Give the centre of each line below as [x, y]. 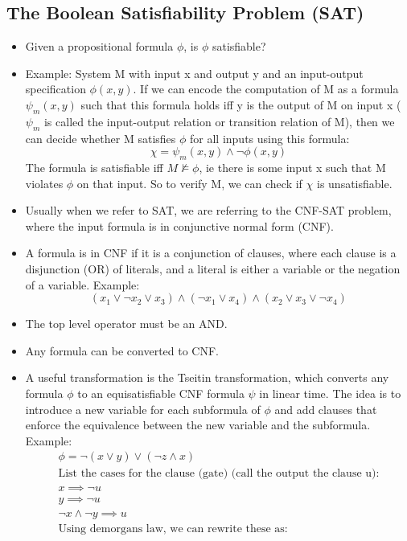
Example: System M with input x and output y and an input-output [194, 73]
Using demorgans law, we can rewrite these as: [173, 529]
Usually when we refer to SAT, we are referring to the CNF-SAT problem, [208, 210]
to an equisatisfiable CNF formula [161, 393]
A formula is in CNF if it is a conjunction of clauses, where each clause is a [211, 253]
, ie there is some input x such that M [292, 167]
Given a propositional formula [99, 46]
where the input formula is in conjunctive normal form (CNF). [179, 225]
